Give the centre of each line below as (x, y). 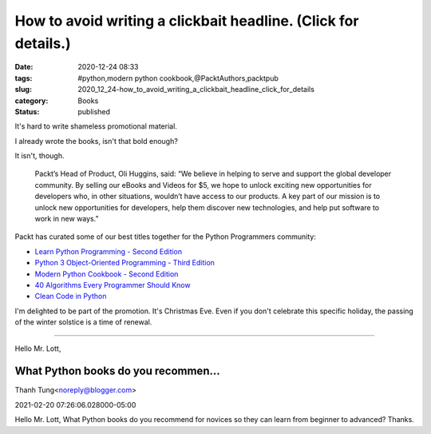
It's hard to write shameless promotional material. (96, 126)
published (94, 111)
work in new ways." (67, 219)
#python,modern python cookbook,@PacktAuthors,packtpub (178, 78)
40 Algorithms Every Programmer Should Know (113, 285)
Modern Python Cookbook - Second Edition (107, 274)
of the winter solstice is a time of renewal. (83, 322)
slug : (23, 90)
